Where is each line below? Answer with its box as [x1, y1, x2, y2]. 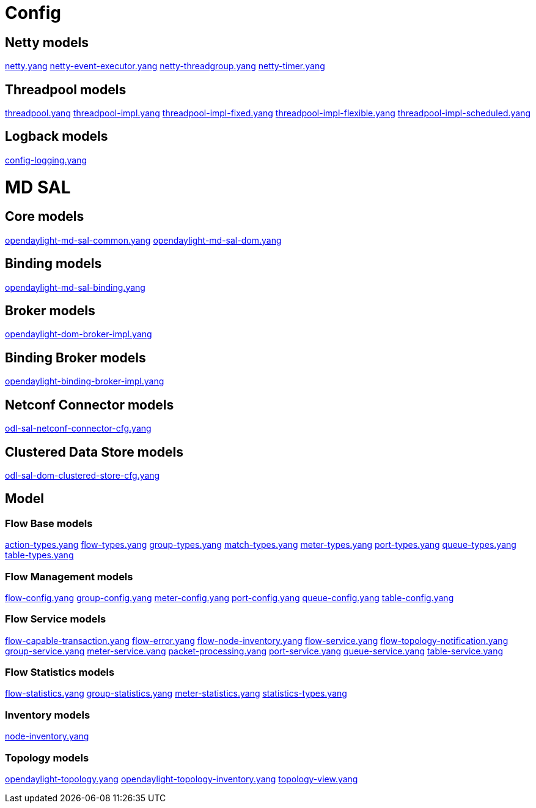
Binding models [5, 256, 102, 272]
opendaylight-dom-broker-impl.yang [5, 329, 152, 340]
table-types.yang [5, 550, 74, 561]
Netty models [5, 34, 89, 50]
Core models [5, 209, 84, 225]
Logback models [5, 129, 108, 144]
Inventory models [5, 708, 90, 721]
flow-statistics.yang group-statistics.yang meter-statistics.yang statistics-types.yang [5, 688, 347, 699]
